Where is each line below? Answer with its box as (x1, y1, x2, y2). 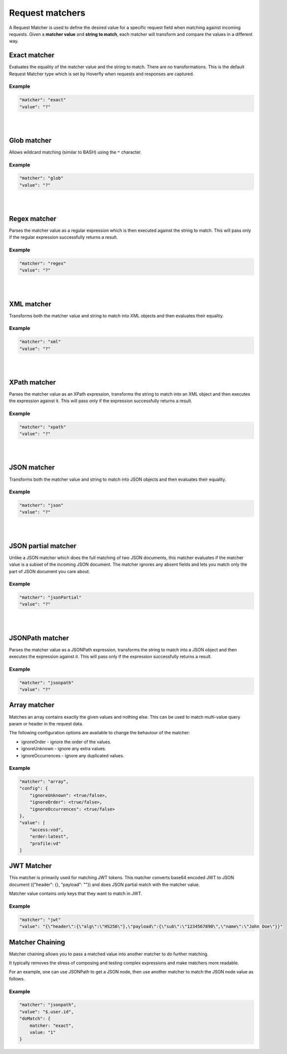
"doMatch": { (19, 1016, 51, 1022)
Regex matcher (9, 214, 56, 223)
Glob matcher (9, 136, 51, 144)
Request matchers (9, 7, 86, 18)
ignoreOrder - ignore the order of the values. (21, 739, 112, 745)
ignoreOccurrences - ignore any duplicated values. (21, 752, 124, 758)
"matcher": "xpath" (19, 424, 66, 430)
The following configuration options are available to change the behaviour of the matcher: (9, 730, 191, 736)
